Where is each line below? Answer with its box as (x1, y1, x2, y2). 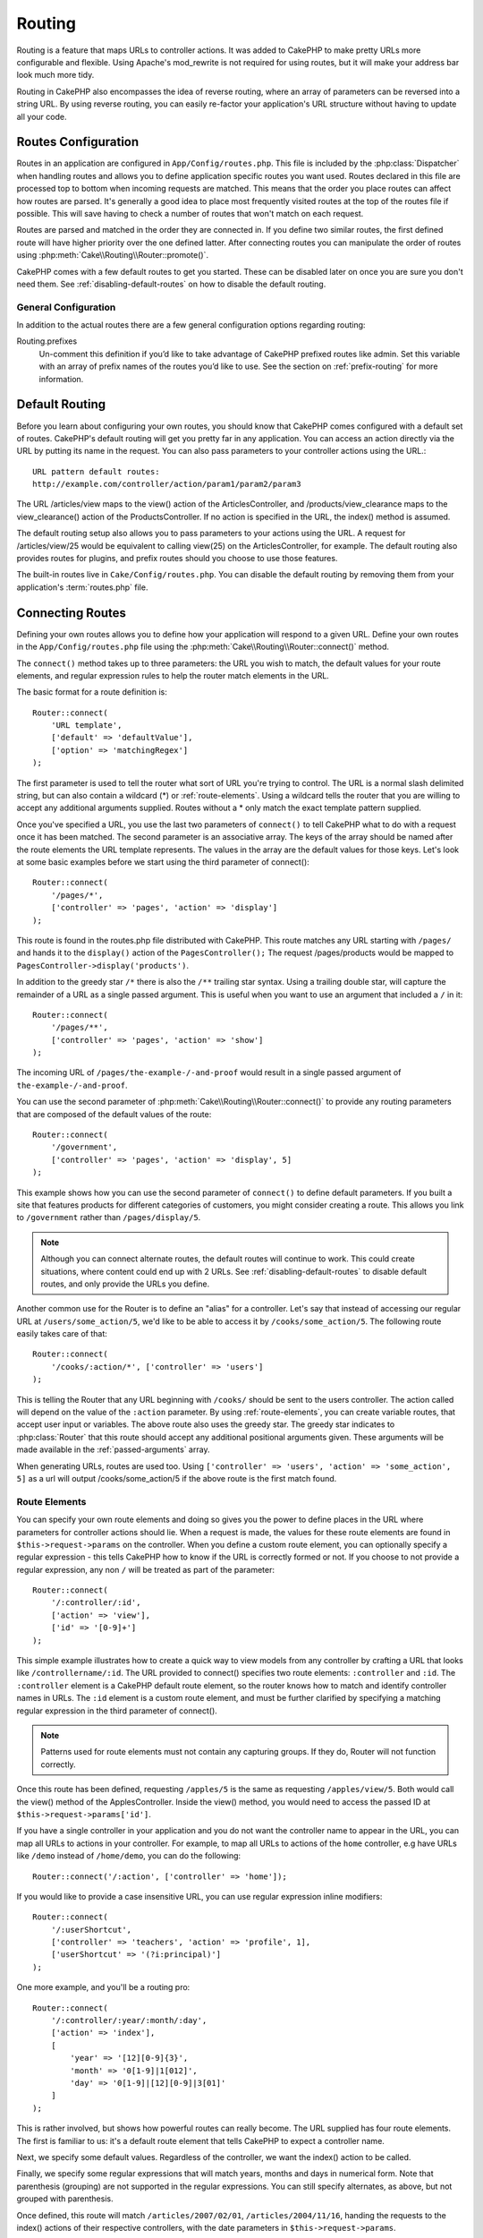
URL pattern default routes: (32, 466, 160, 476)
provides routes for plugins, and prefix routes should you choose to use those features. (16, 553, 338, 564)
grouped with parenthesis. (16, 2193, 114, 2204)
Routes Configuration (16, 134, 140, 149)
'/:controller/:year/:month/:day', (50, 2015, 208, 2026)
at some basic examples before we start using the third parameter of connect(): (16, 856, 310, 867)
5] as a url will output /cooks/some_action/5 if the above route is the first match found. (16, 1473, 337, 1483)
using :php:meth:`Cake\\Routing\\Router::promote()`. (16, 250, 209, 261)
